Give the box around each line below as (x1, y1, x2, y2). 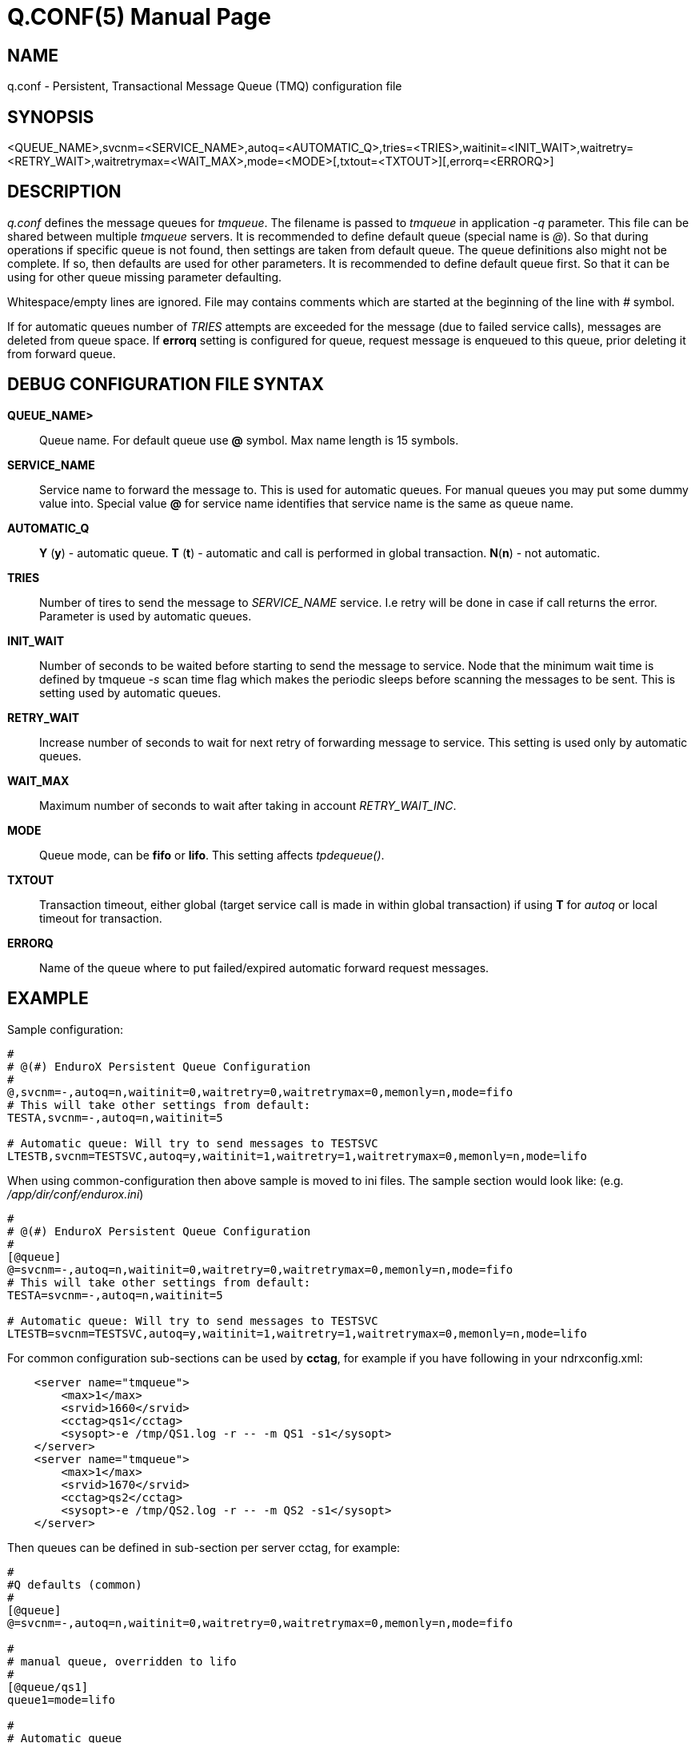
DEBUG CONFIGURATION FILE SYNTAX (7, 374, 324, 395)
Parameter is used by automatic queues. (39, 608, 252, 623)
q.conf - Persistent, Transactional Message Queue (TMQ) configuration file (7, 79, 402, 94)
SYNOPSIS (7, 106, 94, 127)
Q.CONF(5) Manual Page (7, 3, 271, 30)
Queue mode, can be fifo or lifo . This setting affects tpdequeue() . (39, 848, 385, 862)
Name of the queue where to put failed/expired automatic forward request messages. (39, 960, 489, 975)
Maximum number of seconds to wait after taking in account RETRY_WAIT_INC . (39, 798, 457, 812)
